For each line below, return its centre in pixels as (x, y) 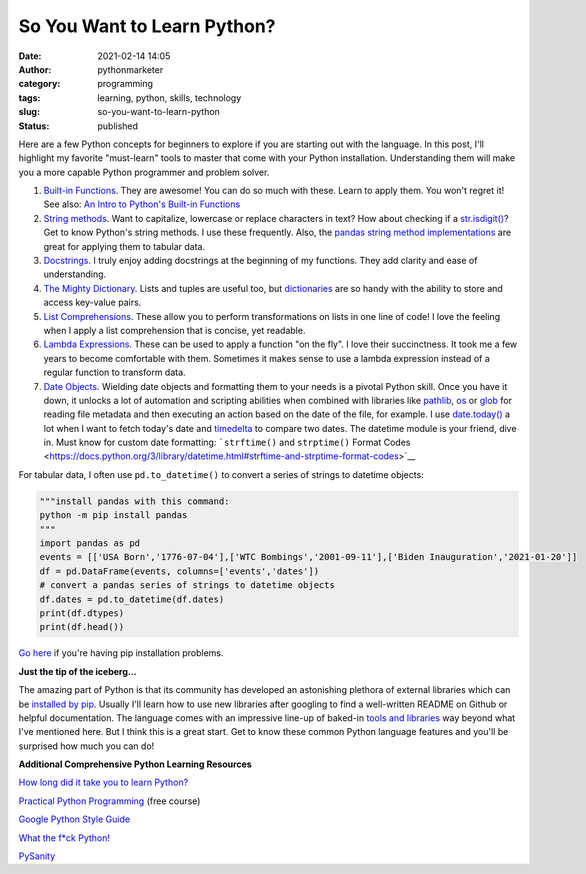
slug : (29, 112)
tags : (29, 97)
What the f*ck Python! (64, 837)
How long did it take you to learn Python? (103, 782)
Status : (34, 126)
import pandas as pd (89, 543)
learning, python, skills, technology (169, 97)
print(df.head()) (82, 627)
